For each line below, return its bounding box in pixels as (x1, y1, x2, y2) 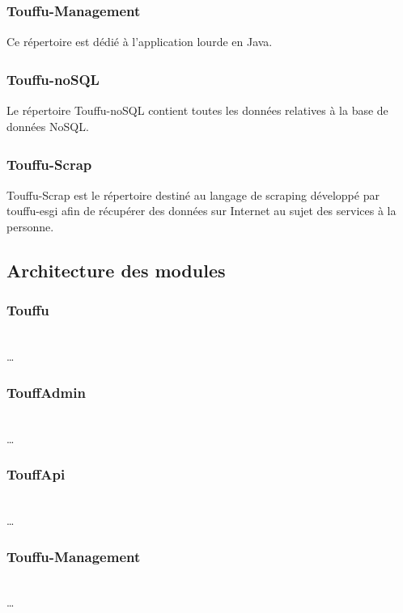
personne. (6, 218, 54, 235)
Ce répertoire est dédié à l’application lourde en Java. (6, 32, 273, 49)
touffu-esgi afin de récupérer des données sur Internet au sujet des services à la (6, 202, 397, 219)
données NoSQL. (6, 117, 89, 134)
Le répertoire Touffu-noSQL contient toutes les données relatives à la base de (6, 101, 388, 118)
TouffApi (6, 464, 66, 484)
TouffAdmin (6, 382, 86, 402)
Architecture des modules (6, 257, 226, 282)
